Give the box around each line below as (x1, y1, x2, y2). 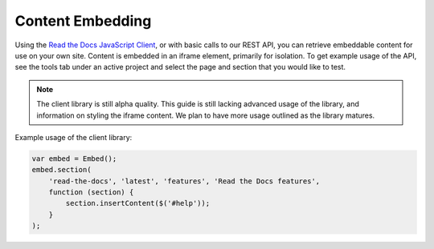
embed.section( (31, 165, 92, 175)
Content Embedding (14, 12, 152, 30)
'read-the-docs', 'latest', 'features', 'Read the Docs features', (48, 176, 321, 186)
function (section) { (48, 188, 134, 197)
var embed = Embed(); (31, 154, 117, 163)
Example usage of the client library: (14, 132, 133, 142)
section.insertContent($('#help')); (65, 199, 211, 208)
